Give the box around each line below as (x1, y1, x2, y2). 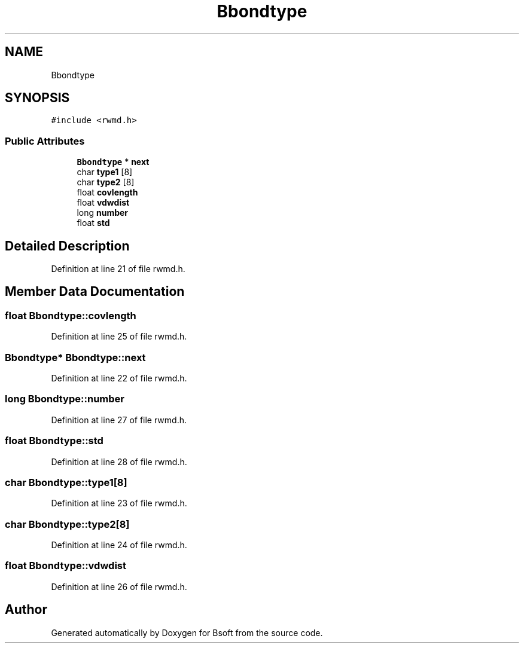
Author (5, 602, 47, 618)
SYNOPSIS (5, 90, 70, 106)
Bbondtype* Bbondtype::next (5, 351, 146, 363)
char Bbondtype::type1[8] (5, 476, 127, 488)
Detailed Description (5, 238, 130, 253)
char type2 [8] (77, 177, 135, 188)
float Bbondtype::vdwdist (5, 560, 126, 572)
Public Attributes (5, 135, 85, 147)
